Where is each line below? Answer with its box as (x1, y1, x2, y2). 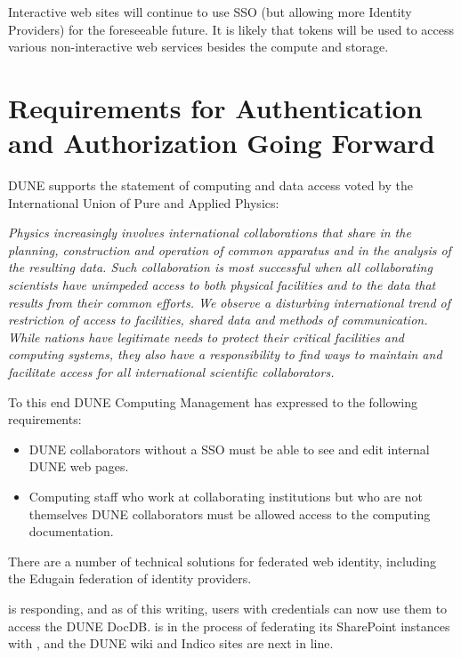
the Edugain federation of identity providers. (8, 569, 252, 588)
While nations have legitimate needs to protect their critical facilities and (8, 327, 405, 346)
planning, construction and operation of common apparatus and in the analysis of (8, 240, 451, 259)
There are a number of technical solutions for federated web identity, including (8, 551, 437, 570)
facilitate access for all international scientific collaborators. (8, 363, 335, 381)
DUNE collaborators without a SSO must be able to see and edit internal (28, 439, 430, 458)
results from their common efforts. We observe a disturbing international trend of (8, 293, 451, 311)
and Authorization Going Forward (8, 124, 435, 161)
